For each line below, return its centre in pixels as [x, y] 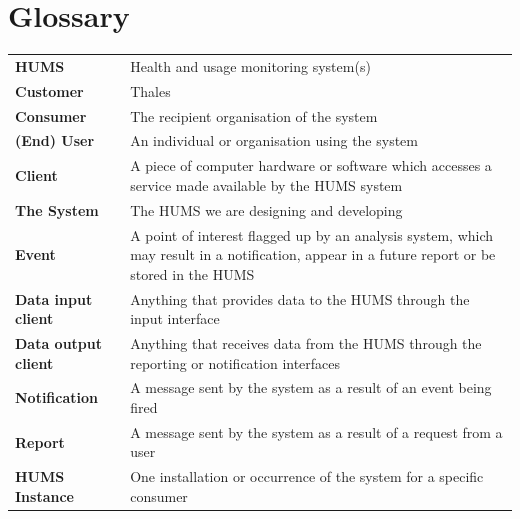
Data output [59, 343]
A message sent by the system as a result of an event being [311, 387]
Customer [49, 90]
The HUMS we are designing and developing [266, 209]
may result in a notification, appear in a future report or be [313, 254]
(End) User [55, 140]
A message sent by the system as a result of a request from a [316, 431]
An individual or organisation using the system [274, 140]
